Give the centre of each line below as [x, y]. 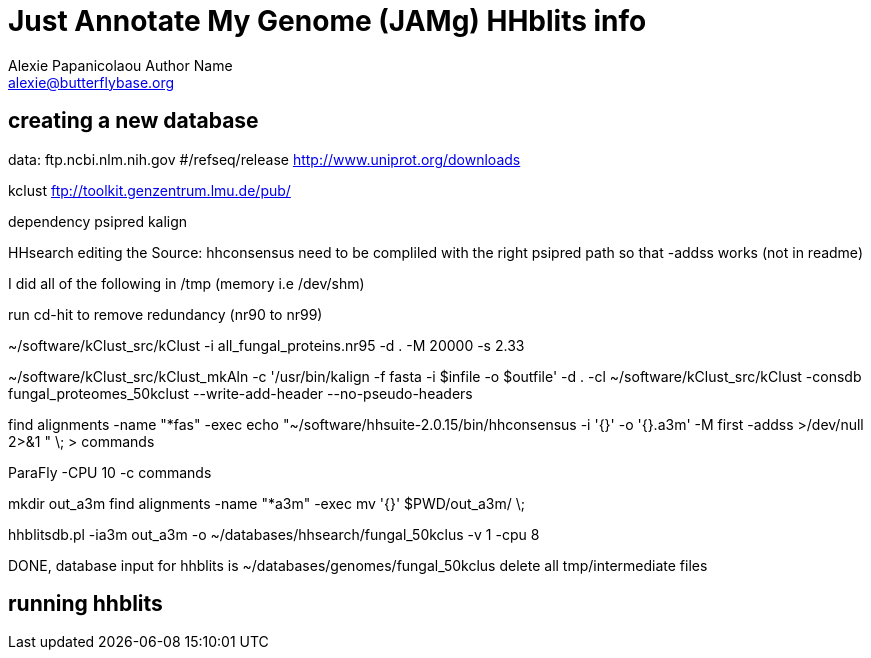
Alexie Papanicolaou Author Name [120, 65]
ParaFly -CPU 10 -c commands [110, 472]
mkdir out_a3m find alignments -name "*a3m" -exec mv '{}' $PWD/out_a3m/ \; [266, 503]
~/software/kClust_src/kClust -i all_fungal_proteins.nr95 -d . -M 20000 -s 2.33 [266, 345]
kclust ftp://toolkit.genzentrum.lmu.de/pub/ [149, 190]
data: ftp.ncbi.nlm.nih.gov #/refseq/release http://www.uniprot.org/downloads [264, 159]
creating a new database [133, 121]
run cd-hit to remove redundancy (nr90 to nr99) [165, 314]
